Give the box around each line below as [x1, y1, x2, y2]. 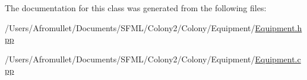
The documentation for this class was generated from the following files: [5, 2, 267, 14]
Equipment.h [255, 21, 302, 34]
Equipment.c [255, 52, 301, 65]
